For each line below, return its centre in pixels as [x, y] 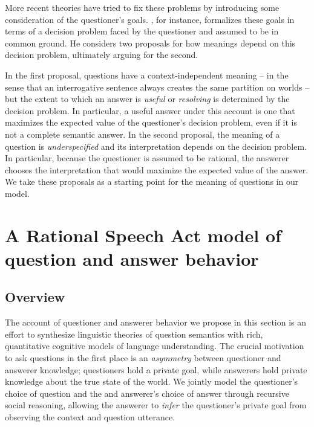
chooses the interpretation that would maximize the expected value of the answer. [157, 169]
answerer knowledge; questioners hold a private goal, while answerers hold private [156, 369]
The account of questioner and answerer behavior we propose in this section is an [156, 322]
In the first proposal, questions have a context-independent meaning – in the [147, 75]
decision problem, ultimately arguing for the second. [102, 55]
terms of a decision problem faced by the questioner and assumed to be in [142, 31]
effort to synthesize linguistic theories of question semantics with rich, [134, 334]
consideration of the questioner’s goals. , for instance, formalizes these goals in [150, 19]
